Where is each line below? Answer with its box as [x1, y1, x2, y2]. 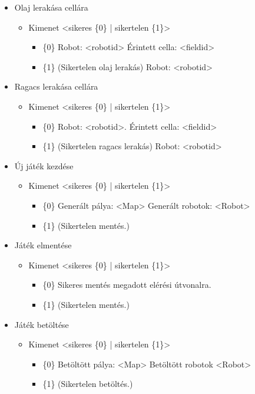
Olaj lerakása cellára [14, 1, 88, 13]
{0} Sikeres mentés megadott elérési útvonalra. [42, 278, 211, 291]
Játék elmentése [14, 239, 72, 251]
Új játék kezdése [14, 159, 74, 172]
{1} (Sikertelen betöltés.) [42, 377, 133, 390]
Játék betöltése [14, 318, 69, 330]
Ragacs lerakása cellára [14, 80, 98, 93]
